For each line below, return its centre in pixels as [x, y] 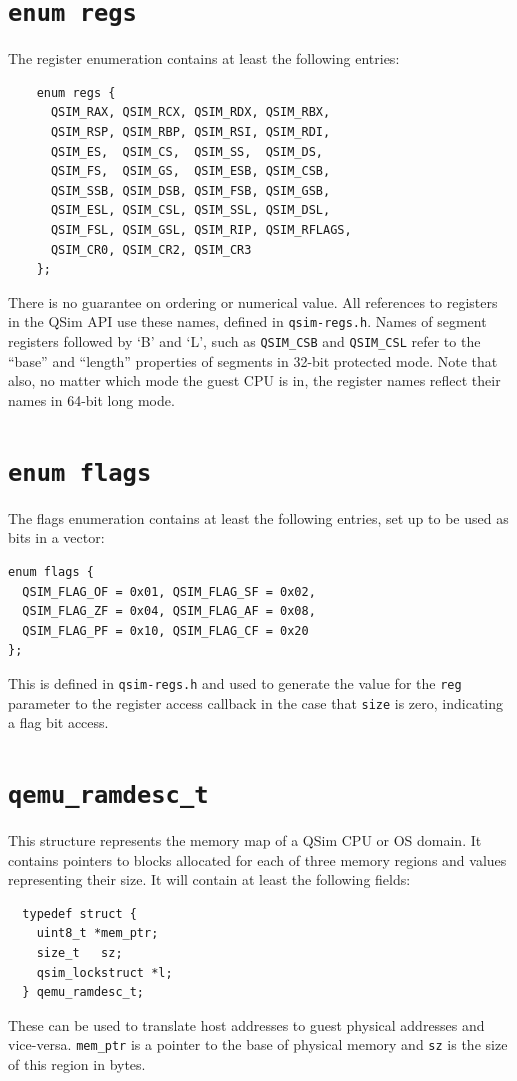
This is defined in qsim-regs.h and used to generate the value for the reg [235, 682]
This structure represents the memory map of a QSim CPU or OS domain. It [245, 840]
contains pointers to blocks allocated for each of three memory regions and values [257, 859]
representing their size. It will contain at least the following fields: [209, 879]
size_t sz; [79, 953]
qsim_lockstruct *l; [104, 972]
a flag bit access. [58, 722]
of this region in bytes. [77, 1064]
